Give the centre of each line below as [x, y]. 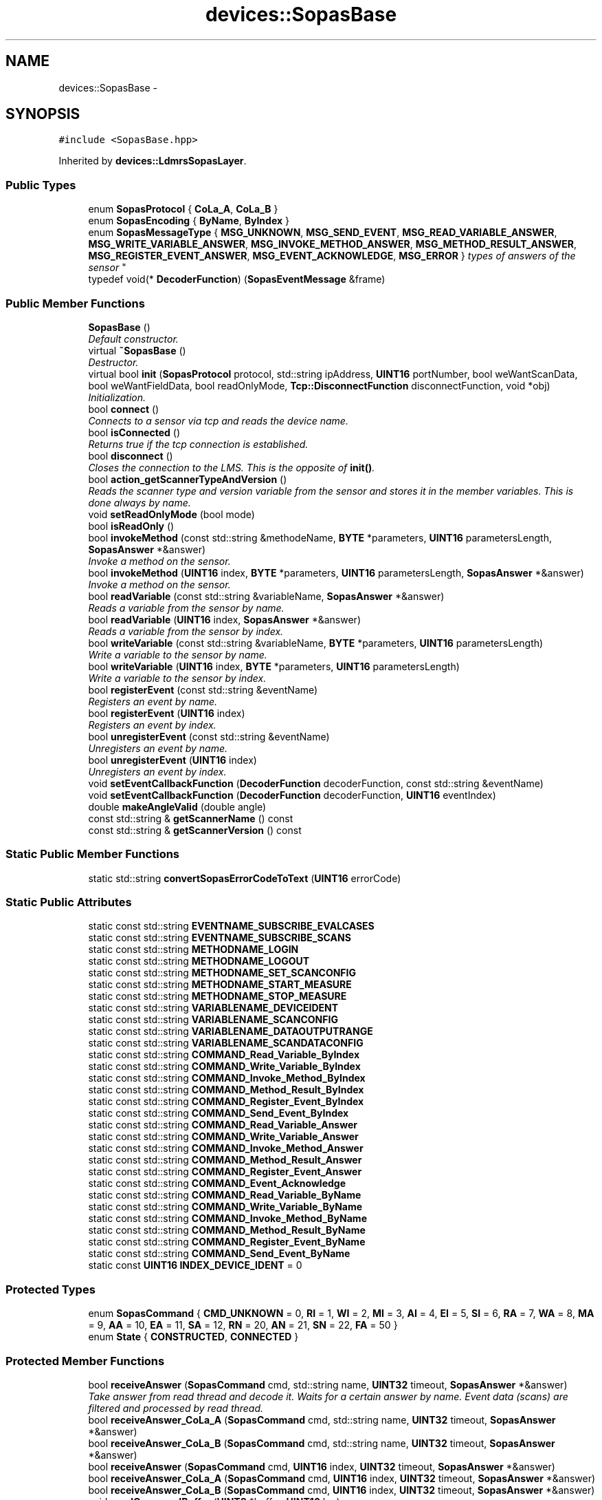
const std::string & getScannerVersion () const [195, 830]
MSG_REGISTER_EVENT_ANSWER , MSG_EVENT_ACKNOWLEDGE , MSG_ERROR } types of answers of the [332, 256]
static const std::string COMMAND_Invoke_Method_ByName [227, 1219]
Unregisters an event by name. [158, 748]
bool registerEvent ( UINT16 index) [167, 713]
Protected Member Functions [85, 1361]
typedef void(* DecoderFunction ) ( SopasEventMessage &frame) [237, 279]
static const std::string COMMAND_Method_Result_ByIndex [226, 1090]
